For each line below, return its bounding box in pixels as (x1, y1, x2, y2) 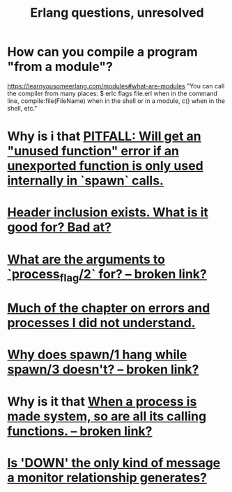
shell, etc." (7, 104, 38, 112)
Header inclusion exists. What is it (7, 205, 209, 221)
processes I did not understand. (7, 315, 196, 331)
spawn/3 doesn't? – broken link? (7, 362, 199, 377)
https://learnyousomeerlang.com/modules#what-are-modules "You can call (7, 81, 225, 90)
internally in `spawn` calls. (7, 173, 164, 189)
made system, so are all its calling (7, 408, 207, 424)
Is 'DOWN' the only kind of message (7, 454, 221, 470)
